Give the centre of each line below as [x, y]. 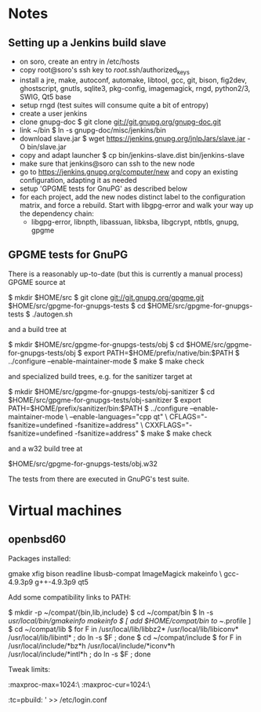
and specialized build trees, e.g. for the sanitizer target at [100, 376]
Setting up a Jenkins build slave [87, 43]
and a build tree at [37, 329]
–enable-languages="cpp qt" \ [119, 416]
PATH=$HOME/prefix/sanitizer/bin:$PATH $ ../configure [98, 408]
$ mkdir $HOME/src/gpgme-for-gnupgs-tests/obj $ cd [96, 344]
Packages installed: [40, 558]
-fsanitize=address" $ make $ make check [143, 433]
